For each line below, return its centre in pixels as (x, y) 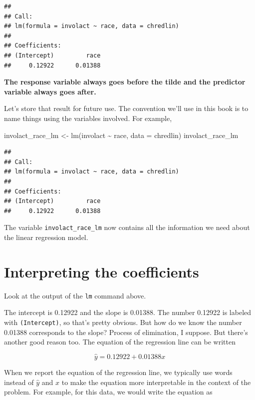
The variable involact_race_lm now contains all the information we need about (127, 227)
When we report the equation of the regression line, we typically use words (118, 372)
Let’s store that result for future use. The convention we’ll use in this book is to (126, 108)
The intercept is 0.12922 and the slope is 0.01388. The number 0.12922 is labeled (128, 312)
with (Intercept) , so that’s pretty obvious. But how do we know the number (123, 322)
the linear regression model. (46, 237)
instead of (19, 382)
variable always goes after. (50, 91)
